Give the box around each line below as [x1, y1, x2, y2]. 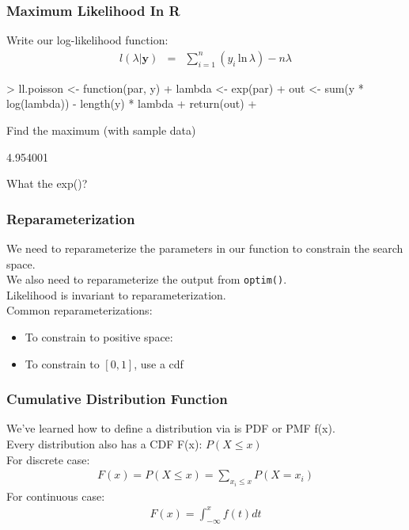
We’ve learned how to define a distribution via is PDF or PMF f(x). [6, 420, 335, 437]
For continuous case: [6, 487, 105, 504]
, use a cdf [134, 355, 184, 372]
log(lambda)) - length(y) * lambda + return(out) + [6, 95, 257, 112]
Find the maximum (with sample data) [6, 122, 196, 139]
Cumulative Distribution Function [6, 389, 228, 409]
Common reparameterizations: [6, 302, 153, 318]
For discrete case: [6, 451, 90, 467]
